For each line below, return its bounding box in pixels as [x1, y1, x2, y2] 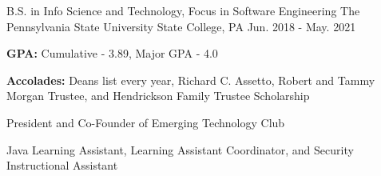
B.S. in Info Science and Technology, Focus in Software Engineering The [6, 2, 360, 18]
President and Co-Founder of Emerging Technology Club [6, 114, 285, 130]
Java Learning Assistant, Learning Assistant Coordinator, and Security [6, 141, 354, 158]
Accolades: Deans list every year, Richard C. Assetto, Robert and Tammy [6, 71, 375, 88]
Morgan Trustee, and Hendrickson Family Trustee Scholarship [6, 87, 310, 104]
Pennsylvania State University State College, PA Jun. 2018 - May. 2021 [6, 18, 356, 34]
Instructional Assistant [6, 157, 118, 174]
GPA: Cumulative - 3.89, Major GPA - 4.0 [6, 45, 218, 62]
